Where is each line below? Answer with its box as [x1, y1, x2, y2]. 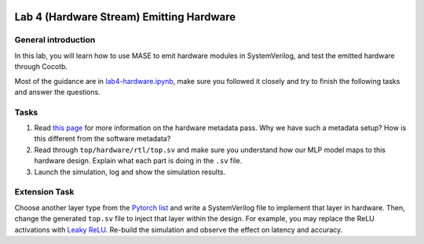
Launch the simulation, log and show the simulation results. [34, 167, 226, 177]
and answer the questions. [14, 87, 101, 97]
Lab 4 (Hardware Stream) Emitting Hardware [14, 10, 236, 24]
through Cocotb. [14, 62, 68, 71]
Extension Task [14, 187, 75, 198]
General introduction [14, 35, 96, 46]
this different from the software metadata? [34, 134, 171, 144]
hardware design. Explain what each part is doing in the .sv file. [34, 156, 243, 166]
